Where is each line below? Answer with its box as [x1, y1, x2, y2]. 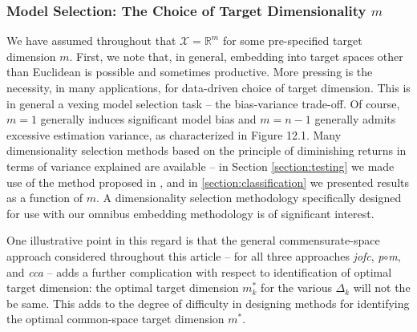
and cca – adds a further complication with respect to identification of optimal [6, 263, 392, 280]
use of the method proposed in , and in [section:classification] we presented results [6, 173, 410, 190]
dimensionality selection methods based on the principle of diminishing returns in [6, 142, 407, 159]
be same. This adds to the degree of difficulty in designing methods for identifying [6, 294, 410, 311]
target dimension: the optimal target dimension [6, 279, 239, 296]
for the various [261, 279, 332, 296]
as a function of [6, 189, 83, 206]
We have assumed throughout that [6, 32, 176, 49]
